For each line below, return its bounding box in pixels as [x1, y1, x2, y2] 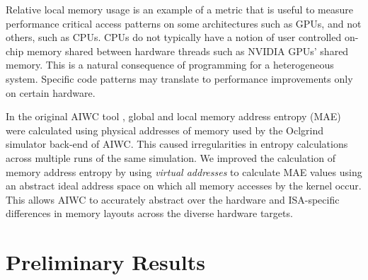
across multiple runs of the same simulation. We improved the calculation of [6, 150, 335, 165]
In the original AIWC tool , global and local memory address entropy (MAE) [6, 109, 341, 124]
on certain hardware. [6, 85, 96, 100]
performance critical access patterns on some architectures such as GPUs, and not [6, 16, 362, 30]
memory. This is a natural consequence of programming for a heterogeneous [6, 57, 334, 72]
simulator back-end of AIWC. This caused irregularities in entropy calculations [6, 136, 348, 151]
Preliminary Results [6, 247, 205, 276]
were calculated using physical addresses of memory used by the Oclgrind [6, 122, 323, 137]
